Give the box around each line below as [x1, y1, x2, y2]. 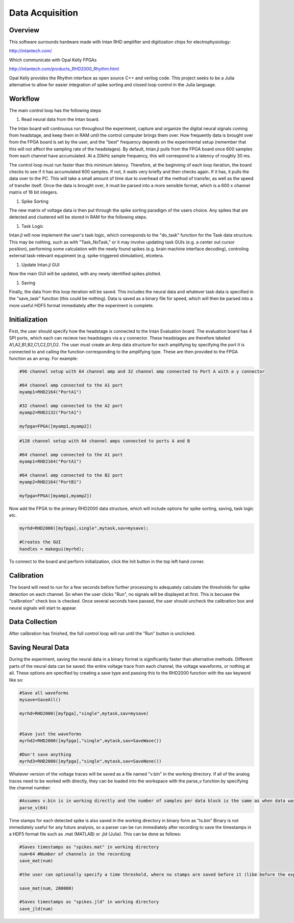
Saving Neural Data [9, 643, 70, 652]
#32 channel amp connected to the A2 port [19, 403, 123, 409]
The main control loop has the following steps [9, 107, 101, 113]
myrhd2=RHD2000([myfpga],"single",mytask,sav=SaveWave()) [19, 738, 162, 744]
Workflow [9, 95, 40, 103]
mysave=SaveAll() [19, 697, 61, 703]
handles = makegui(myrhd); [19, 546, 84, 552]
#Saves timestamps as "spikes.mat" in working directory [19, 844, 159, 850]
